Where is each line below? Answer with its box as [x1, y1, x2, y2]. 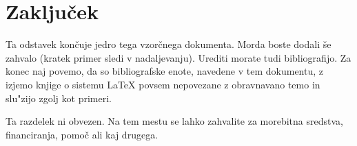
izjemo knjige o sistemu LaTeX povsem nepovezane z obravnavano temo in [6, 77, 320, 91]
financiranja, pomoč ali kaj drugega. [6, 127, 159, 141]
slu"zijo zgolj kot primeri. [6, 90, 112, 105]
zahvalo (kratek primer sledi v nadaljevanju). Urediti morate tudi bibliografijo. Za [6, 50, 351, 64]
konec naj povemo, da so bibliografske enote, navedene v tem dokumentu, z [6, 64, 324, 78]
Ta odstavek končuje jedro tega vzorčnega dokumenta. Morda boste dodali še [6, 37, 331, 51]
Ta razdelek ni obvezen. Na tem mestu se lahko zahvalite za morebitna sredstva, [6, 114, 343, 128]
